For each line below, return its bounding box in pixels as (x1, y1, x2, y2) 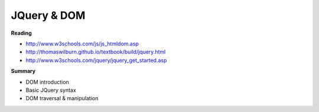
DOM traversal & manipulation (25, 95, 99, 102)
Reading (11, 29, 32, 37)
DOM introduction (25, 78, 69, 85)
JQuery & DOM (11, 9, 86, 22)
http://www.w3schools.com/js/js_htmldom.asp (25, 40, 139, 47)
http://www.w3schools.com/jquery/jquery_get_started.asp (25, 57, 167, 64)
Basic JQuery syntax (25, 86, 76, 94)
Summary (11, 68, 35, 75)
